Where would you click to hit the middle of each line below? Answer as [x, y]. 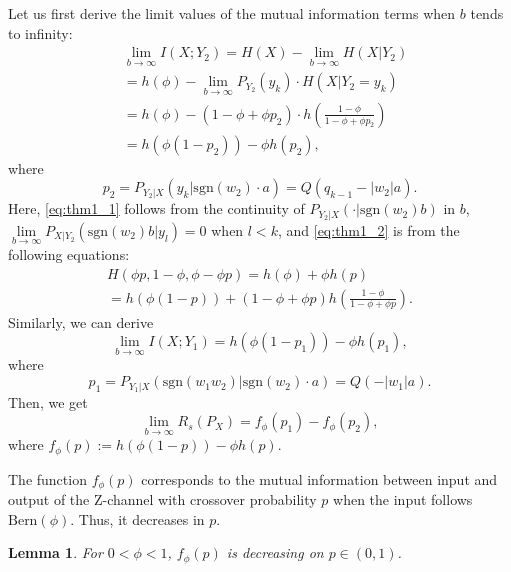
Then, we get [48, 401]
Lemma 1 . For [55, 552]
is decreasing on [275, 552]
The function [47, 478]
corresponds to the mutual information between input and [319, 478]
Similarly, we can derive [81, 321]
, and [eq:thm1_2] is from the [368, 229]
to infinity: [40, 32]
